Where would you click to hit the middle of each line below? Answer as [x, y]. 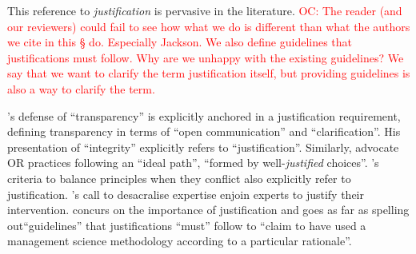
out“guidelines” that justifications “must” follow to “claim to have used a [187, 225]
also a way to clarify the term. [81, 88]
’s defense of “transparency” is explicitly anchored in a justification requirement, [204, 115]
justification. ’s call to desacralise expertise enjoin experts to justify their [186, 194]
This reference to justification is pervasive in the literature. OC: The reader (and [205, 10]
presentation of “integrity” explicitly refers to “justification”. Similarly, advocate [203, 147]
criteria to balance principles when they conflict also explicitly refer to [179, 178]
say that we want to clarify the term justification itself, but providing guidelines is [209, 73]
